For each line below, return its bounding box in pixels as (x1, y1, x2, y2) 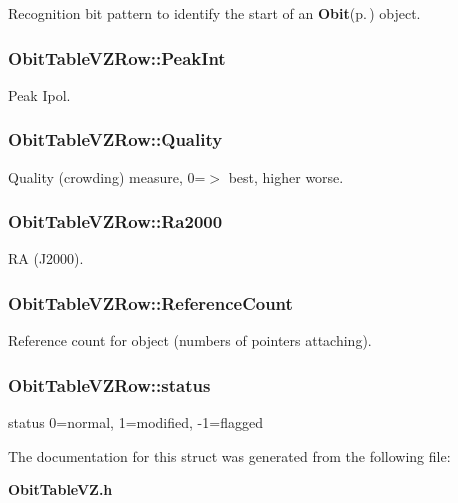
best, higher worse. (228, 166, 344, 187)
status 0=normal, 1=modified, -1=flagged (8, 412, 263, 433)
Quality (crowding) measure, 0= (8, 166, 206, 187)
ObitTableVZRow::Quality (8, 127, 223, 152)
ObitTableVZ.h (8, 479, 113, 500)
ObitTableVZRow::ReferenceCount (8, 290, 293, 315)
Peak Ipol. (8, 84, 71, 105)
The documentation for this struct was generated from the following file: (8, 445, 451, 466)
